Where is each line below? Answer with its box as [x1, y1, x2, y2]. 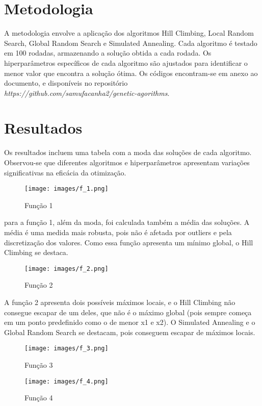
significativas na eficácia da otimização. [4, 167, 126, 177]
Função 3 [24, 360, 53, 370]
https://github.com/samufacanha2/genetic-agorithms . [4, 87, 170, 98]
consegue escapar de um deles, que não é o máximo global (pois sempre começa [4, 307, 252, 317]
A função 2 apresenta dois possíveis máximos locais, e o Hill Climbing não [4, 297, 235, 308]
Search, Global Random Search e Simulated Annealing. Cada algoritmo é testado [4, 37, 257, 48]
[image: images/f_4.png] [24, 377, 109, 385]
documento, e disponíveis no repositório [4, 78, 128, 88]
